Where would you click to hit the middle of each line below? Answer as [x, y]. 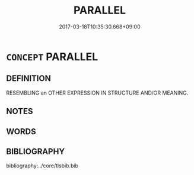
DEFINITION [29, 78]
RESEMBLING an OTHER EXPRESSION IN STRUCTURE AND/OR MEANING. [97, 93]
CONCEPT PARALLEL [52, 56]
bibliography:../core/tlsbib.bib [42, 166]
